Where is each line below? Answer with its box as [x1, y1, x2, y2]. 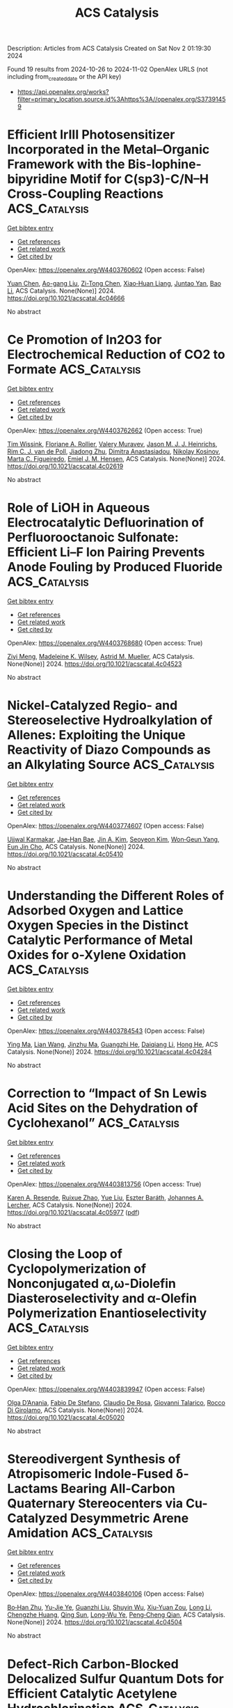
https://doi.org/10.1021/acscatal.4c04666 [7, 294, 125, 302]
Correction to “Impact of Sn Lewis [7, 1085, 207, 1101]
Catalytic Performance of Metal [7, 932, 193, 948]
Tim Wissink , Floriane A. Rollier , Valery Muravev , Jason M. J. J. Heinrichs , [7, 440, 218, 448]
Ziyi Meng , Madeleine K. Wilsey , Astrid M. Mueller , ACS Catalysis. [7, 652, 195, 660]
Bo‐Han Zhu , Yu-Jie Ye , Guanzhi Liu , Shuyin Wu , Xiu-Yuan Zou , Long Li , [7, 1604, 213, 1612]
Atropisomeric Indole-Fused [7, 1466, 174, 1482]
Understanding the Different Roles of [7, 887, 225, 903]
